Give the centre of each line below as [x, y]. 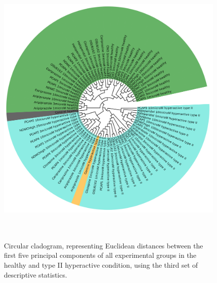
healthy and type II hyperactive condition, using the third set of [101, 264]
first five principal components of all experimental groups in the [100, 255]
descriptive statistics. [36, 274]
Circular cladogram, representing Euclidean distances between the [104, 245]
